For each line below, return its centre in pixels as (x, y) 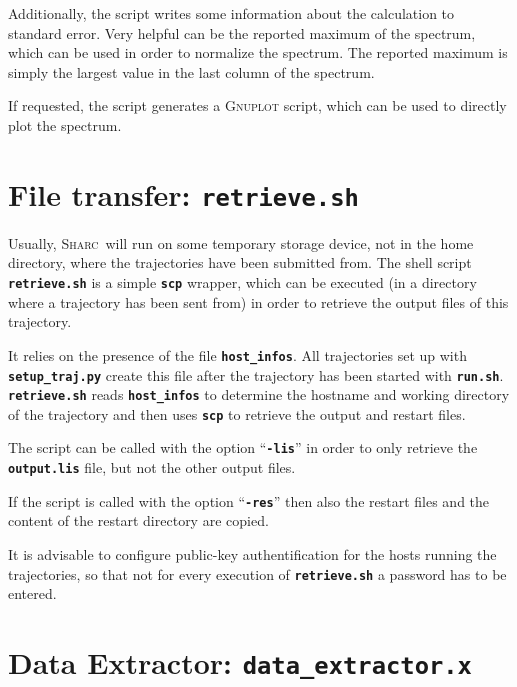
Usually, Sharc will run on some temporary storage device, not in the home (241, 242)
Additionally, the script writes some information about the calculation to (231, 13)
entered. (32, 593)
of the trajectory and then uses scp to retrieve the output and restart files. (237, 413)
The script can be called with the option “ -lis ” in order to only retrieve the (243, 447)
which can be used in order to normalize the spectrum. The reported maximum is (258, 52)
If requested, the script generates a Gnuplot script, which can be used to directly (257, 105)
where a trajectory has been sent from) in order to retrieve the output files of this (258, 301)
